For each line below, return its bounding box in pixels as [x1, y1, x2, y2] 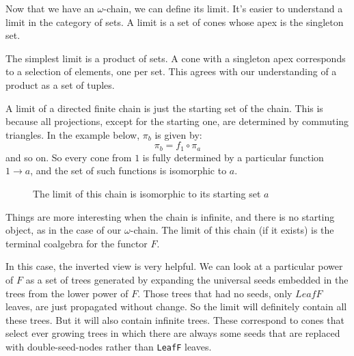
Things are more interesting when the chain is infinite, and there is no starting [5, 209, 335, 223]
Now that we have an [5, 1, 94, 15]
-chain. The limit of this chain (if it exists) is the [130, 223, 334, 237]
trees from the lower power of [5, 286, 128, 300]
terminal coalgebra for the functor [5, 236, 148, 250]
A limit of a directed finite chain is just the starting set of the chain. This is [5, 100, 323, 115]
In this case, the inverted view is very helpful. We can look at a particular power [5, 259, 343, 273]
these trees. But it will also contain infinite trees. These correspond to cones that [5, 312, 344, 327]
